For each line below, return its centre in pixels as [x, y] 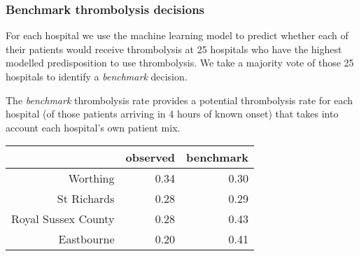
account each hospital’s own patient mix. [93, 127]
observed [150, 157]
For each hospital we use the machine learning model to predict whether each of [177, 35]
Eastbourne [86, 239]
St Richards [86, 199]
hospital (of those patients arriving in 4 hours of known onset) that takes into [172, 114]
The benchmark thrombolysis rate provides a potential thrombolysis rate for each [179, 100]
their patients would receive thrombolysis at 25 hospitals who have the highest [174, 49]
